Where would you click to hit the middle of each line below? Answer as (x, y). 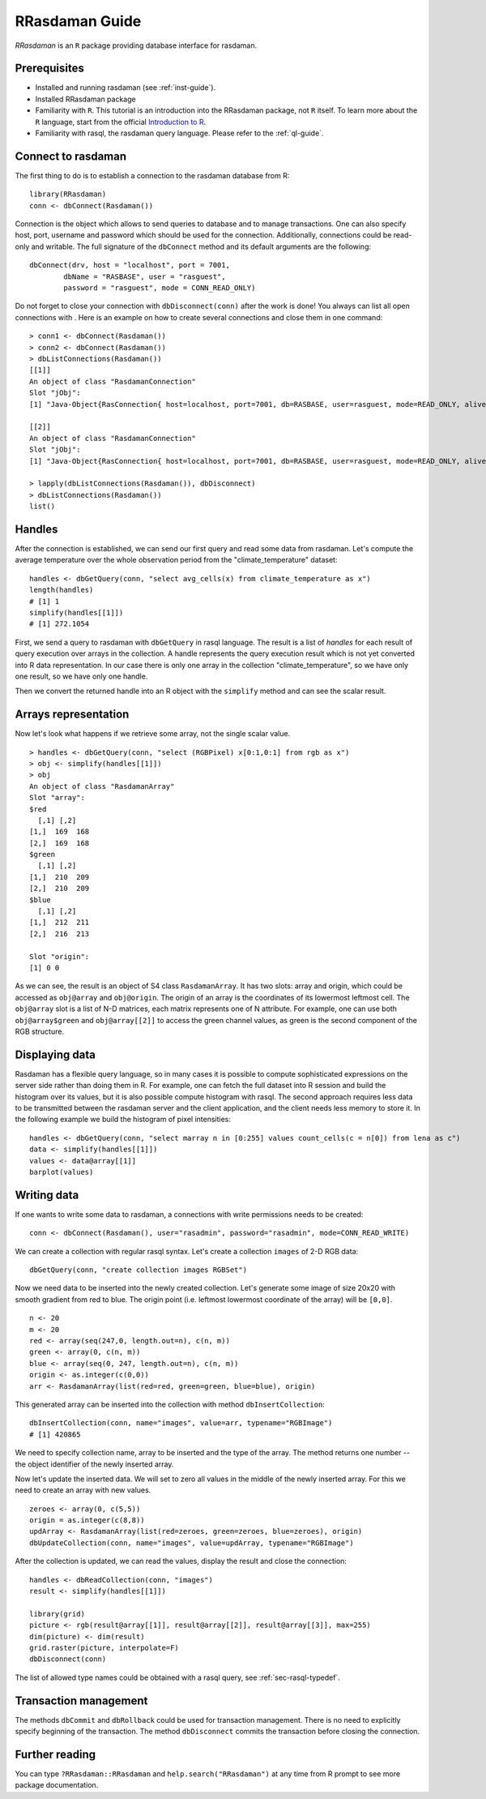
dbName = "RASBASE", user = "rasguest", (145, 276)
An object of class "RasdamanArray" (102, 786)
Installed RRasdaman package (86, 99)
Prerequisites (49, 69)
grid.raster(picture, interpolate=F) (104, 1648)
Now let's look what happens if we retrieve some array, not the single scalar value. (153, 734)
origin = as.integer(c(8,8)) (87, 1521)
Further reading (55, 1754)
